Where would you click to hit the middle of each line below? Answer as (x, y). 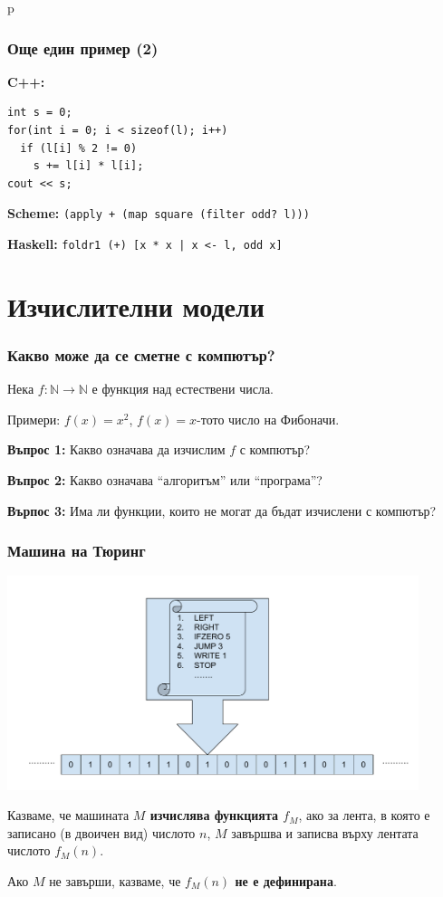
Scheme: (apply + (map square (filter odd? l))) (159, 213)
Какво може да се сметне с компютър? (141, 354)
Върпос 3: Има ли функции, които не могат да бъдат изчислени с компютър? (222, 510)
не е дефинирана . (286, 880)
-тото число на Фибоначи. (268, 419)
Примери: (34, 419)
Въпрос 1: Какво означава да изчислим (116, 449)
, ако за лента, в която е (364, 815)
